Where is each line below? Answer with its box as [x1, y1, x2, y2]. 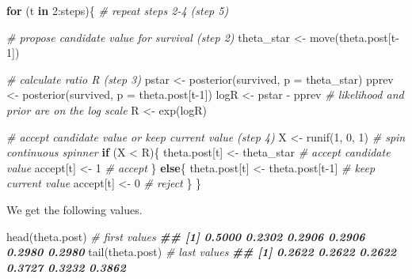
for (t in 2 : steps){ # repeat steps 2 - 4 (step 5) [6, 2, 229, 18]
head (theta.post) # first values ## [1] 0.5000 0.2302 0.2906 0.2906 [6, 228, 365, 244]
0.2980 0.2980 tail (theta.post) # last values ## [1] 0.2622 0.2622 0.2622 [6, 243, 396, 260]
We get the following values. [6, 201, 143, 217]
